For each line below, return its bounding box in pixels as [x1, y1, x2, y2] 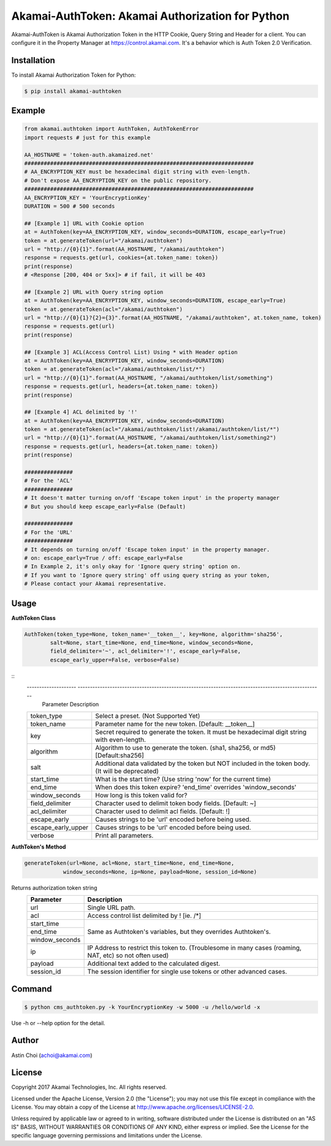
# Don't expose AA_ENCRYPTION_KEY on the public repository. [24, 177, 212, 184]
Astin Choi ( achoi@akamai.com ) [11, 1052, 93, 1059]
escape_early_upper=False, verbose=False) [50, 656, 180, 663]
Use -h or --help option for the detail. [11, 1019, 105, 1026]
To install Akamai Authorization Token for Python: [11, 71, 136, 78]
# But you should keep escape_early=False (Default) [24, 503, 186, 510]
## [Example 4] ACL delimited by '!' [24, 408, 138, 416]
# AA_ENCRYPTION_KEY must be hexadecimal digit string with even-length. [24, 169, 251, 175]
